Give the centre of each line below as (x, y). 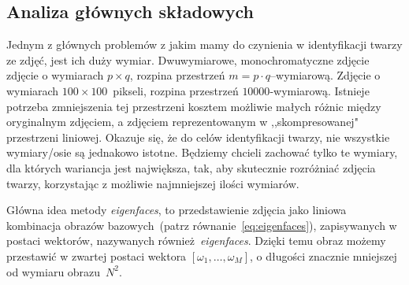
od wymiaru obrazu (54, 271)
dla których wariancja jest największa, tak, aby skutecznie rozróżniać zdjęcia (191, 167)
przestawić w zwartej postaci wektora (97, 255)
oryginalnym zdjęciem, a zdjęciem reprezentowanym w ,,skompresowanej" (182, 122)
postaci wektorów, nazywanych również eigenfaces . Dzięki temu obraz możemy (196, 241)
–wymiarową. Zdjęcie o (325, 75)
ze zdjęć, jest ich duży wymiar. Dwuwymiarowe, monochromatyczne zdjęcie (188, 59)
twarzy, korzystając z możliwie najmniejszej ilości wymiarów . (153, 183)
